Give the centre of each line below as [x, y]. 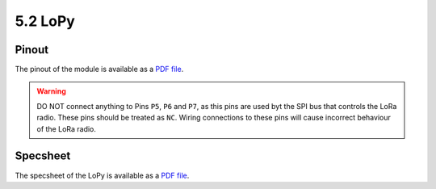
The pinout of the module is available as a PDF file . [99, 69]
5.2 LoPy [45, 21]
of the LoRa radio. [67, 128]
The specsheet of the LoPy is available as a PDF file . [102, 175]
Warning [51, 91]
